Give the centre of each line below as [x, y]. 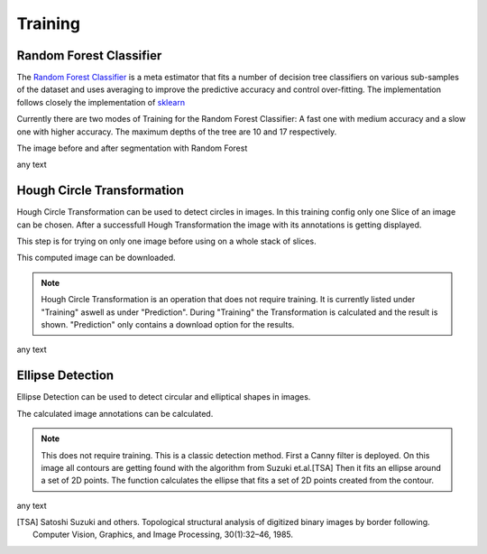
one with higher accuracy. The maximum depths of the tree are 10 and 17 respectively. [177, 132]
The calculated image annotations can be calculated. [115, 413]
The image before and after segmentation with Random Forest [132, 148]
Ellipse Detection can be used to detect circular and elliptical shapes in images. [164, 397]
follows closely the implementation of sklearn [101, 102]
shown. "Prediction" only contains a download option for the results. [168, 325]
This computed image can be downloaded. [96, 258]
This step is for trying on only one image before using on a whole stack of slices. [166, 241]
